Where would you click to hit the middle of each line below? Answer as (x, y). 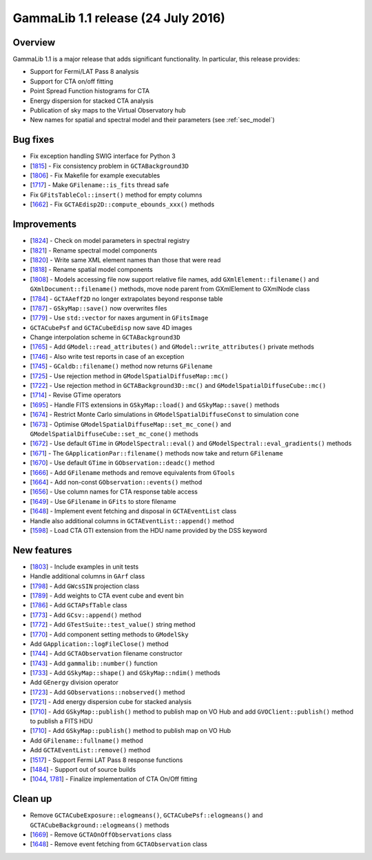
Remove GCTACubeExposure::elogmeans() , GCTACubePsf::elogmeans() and (146, 815)
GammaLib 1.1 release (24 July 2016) (119, 18)
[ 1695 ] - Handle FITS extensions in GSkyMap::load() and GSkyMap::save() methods (155, 404)
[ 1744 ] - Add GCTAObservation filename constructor (106, 654)
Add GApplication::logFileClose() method (99, 644)
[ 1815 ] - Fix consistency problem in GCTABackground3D (110, 166)
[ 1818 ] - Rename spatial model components (91, 270)
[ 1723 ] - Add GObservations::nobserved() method (107, 692)
